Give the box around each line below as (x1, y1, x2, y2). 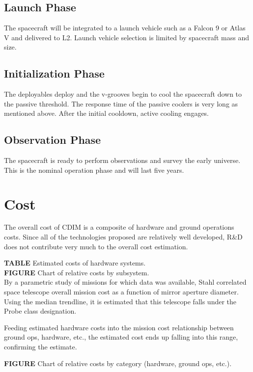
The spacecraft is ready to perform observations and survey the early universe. (4, 155, 241, 165)
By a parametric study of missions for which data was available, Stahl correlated (4, 277, 247, 287)
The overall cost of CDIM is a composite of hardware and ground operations (4, 222, 234, 232)
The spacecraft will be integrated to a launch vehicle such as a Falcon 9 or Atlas (4, 23, 246, 33)
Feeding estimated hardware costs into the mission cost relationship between (4, 322, 234, 332)
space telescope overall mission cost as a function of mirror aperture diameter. (4, 287, 239, 297)
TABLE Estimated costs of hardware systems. (4, 258, 146, 268)
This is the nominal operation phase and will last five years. (4, 164, 184, 175)
